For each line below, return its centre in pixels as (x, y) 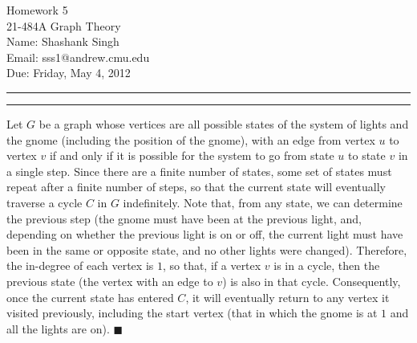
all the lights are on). (58, 328)
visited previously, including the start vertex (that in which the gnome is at (192, 313)
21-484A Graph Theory (64, 25)
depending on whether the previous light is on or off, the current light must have (205, 234)
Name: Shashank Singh (63, 41)
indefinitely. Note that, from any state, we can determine (263, 202)
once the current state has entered (90, 297)
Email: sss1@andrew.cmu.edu (78, 57)
